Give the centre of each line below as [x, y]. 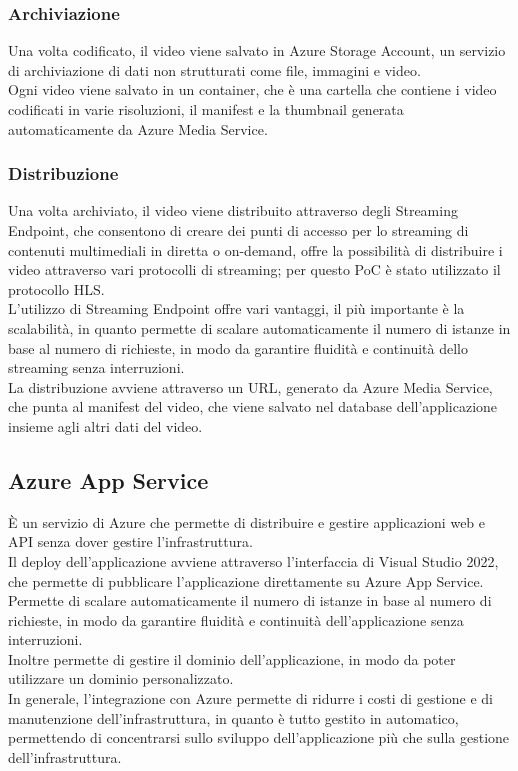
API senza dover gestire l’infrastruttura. [130, 541]
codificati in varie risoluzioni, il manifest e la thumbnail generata [206, 109]
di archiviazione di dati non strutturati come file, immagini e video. [214, 69]
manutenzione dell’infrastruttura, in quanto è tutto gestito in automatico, [233, 717]
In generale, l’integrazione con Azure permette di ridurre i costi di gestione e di [250, 698]
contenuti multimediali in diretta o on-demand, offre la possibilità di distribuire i [255, 249]
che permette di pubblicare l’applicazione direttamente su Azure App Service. [246, 580]
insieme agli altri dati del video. [105, 425]
